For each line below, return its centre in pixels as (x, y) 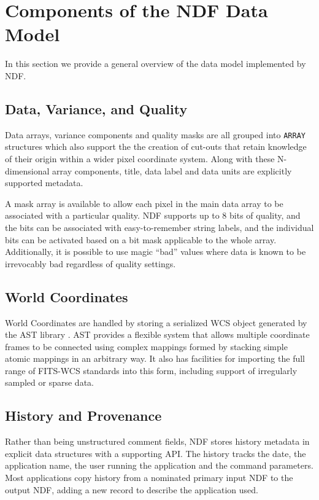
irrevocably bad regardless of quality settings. (90, 263)
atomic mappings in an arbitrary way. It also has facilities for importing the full (155, 358)
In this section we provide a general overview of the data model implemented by (156, 64)
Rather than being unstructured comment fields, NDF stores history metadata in (157, 441)
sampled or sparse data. (49, 382)
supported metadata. (44, 183)
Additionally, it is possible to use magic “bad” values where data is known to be (156, 252)
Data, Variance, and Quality (96, 108)
